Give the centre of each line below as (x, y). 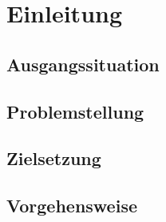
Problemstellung (75, 111)
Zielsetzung (54, 158)
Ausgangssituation (83, 64)
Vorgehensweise (72, 206)
